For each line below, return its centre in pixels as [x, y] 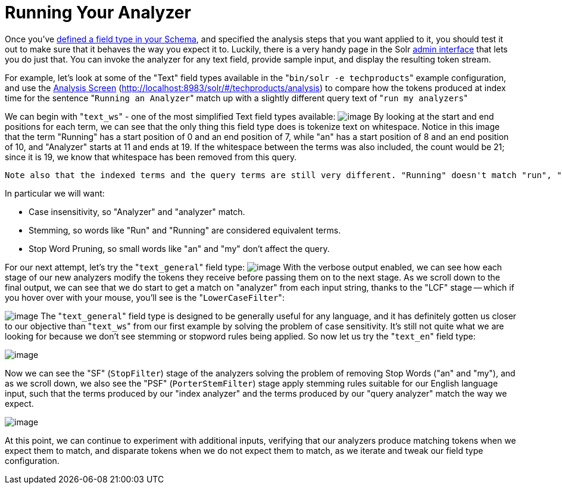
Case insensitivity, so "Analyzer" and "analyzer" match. [137, 211]
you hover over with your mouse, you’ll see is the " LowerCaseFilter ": [145, 297]
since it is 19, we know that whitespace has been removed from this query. [151, 157]
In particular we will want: [55, 193]
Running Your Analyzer [98, 13]
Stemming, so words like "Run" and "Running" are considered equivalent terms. [185, 230]
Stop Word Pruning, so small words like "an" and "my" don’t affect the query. [179, 248]
